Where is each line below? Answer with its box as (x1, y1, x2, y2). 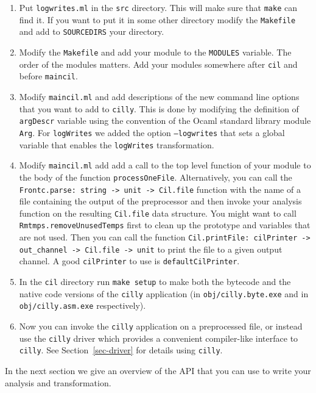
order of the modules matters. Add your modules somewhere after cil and (19, 57, 298, 70)
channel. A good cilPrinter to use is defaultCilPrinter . (19, 254, 240, 267)
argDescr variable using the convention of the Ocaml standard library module (19, 114, 311, 127)
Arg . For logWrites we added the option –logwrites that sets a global (19, 126, 285, 139)
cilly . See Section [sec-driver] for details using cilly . (19, 344, 223, 356)
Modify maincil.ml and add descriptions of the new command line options (19, 90, 300, 103)
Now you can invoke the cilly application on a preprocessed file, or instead (19, 320, 303, 333)
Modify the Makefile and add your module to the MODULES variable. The (19, 45, 292, 58)
